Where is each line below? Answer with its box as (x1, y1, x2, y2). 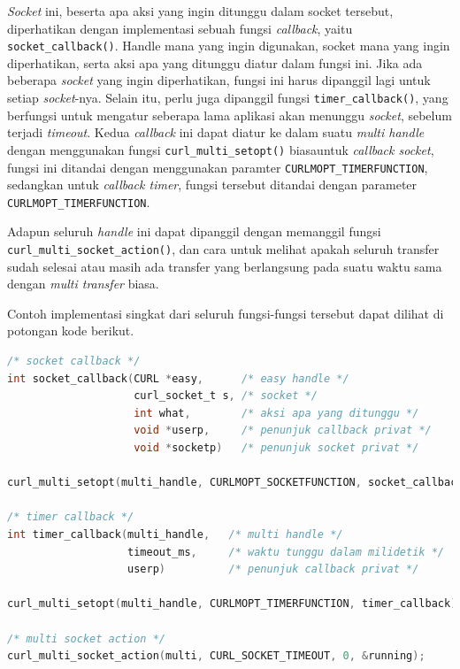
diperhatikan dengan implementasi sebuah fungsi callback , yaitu (7, 19, 353, 37)
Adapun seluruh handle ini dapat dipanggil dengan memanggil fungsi (7, 222, 381, 241)
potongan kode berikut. (7, 321, 134, 340)
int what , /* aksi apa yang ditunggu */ (134, 406, 419, 419)
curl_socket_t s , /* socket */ (134, 389, 318, 403)
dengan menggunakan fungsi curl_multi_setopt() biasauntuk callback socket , (7, 140, 434, 158)
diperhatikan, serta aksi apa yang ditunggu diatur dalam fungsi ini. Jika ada (7, 53, 423, 72)
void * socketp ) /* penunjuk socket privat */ (134, 442, 419, 455)
